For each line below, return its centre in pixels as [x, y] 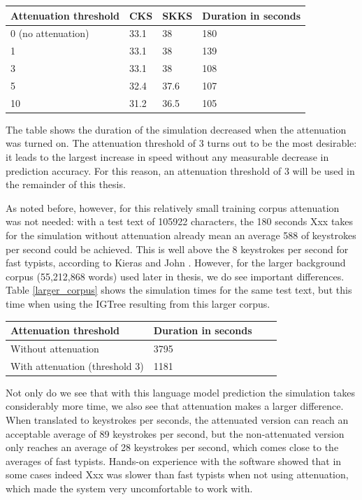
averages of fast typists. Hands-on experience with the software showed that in [174, 460]
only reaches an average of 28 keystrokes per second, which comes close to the [172, 447]
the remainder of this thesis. [66, 184]
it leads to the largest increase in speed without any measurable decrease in [167, 157]
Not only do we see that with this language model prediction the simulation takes [181, 392]
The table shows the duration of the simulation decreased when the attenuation [176, 129]
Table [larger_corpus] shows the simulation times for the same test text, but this [179, 290]
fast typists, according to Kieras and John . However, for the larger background [176, 263]
